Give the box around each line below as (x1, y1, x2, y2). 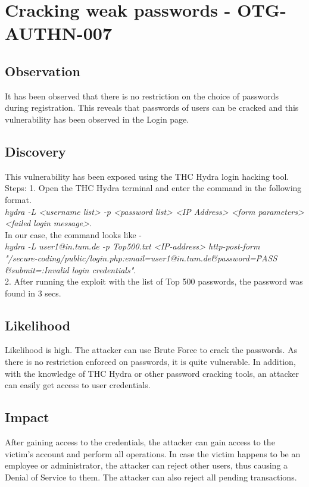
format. (5, 193, 32, 205)
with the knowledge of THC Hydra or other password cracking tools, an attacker (5, 367, 299, 379)
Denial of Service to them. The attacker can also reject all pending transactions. (5, 470, 297, 483)
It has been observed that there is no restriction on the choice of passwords (5, 89, 279, 102)
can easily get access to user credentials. (5, 379, 151, 391)
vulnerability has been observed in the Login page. (5, 113, 189, 125)
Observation (5, 61, 80, 80)
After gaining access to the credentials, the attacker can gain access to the (5, 436, 275, 448)
